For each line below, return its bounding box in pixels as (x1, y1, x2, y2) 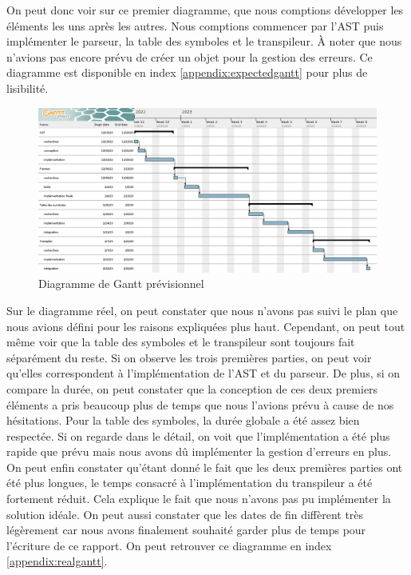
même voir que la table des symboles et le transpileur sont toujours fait (6, 333, 355, 350)
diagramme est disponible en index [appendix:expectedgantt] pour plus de (6, 64, 368, 81)
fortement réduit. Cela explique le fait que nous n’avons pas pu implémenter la (6, 490, 391, 507)
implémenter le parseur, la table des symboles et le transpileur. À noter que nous (6, 33, 402, 50)
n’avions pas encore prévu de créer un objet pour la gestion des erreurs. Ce (6, 48, 373, 65)
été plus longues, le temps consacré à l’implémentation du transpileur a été (6, 474, 373, 491)
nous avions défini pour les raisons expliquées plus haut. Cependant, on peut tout (6, 317, 405, 334)
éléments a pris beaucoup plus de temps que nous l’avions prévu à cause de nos (6, 396, 394, 413)
